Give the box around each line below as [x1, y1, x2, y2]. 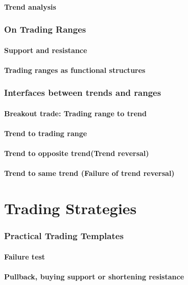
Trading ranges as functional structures [4, 64, 146, 75]
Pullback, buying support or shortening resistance [4, 271, 184, 281]
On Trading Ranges [4, 23, 86, 36]
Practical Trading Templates [4, 229, 124, 242]
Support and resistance [4, 44, 87, 55]
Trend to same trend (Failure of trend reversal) [4, 168, 175, 178]
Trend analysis [4, 1, 56, 12]
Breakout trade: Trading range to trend [4, 108, 147, 118]
